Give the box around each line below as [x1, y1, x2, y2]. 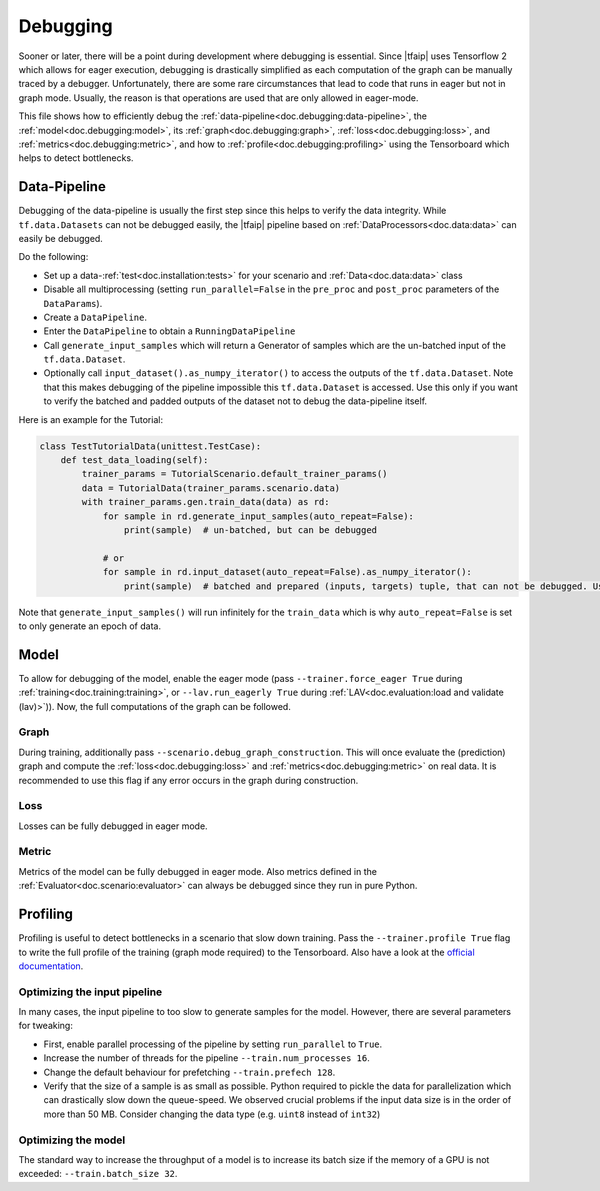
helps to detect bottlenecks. [18, 152, 134, 164]
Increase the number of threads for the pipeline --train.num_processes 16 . [43, 1052, 370, 1064]
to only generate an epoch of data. [18, 620, 162, 632]
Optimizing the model [18, 1133, 126, 1147]
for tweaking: [18, 1020, 74, 1032]
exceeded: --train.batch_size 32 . [18, 1168, 178, 1180]
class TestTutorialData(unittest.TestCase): [39, 440, 262, 452]
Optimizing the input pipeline [18, 985, 163, 999]
